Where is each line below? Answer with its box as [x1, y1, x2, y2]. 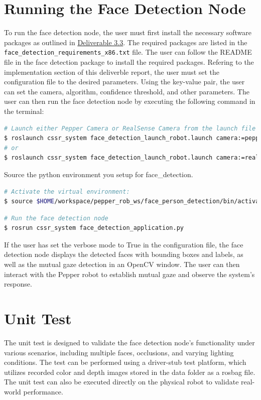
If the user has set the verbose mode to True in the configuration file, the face [4, 239, 243, 249]
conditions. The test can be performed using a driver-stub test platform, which [4, 357, 246, 367]
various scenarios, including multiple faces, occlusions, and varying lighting [4, 347, 234, 357]
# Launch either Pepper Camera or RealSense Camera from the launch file [4, 124, 256, 132]
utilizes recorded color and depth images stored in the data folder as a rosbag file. [4, 366, 255, 377]
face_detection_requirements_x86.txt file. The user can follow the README [4, 47, 252, 57]
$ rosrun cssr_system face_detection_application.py [4, 224, 184, 232]
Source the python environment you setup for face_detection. [4, 169, 193, 179]
